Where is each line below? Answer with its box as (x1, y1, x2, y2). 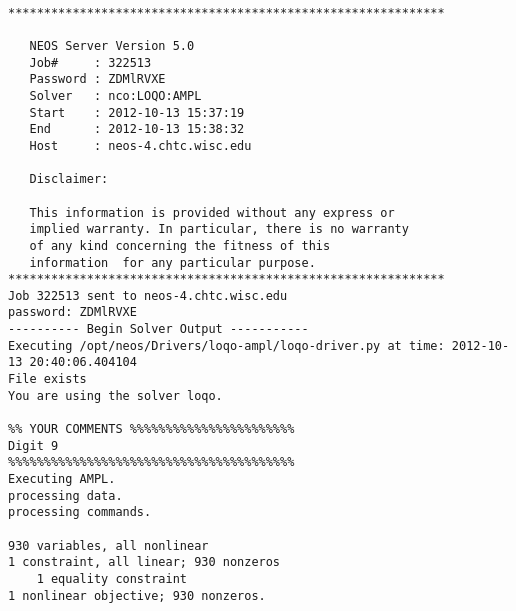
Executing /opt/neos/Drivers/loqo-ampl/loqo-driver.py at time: (8, 338, 445, 353)
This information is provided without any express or (29, 205, 395, 220)
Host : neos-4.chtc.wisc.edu (29, 138, 252, 153)
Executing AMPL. (8, 472, 116, 487)
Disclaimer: (29, 172, 109, 187)
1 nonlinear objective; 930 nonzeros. (8, 588, 266, 603)
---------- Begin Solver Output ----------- (8, 322, 309, 337)
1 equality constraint (36, 571, 187, 586)
